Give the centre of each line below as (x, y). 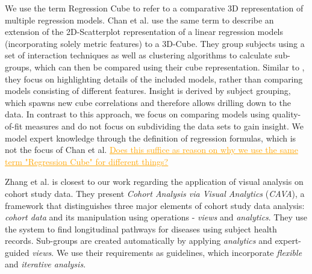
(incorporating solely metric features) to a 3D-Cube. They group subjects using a (155, 43)
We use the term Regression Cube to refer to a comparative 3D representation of (154, 8)
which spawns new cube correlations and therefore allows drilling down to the (148, 102)
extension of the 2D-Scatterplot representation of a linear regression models (144, 32)
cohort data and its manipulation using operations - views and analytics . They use (156, 217)
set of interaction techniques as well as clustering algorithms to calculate (139, 55)
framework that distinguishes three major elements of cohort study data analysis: (155, 205)
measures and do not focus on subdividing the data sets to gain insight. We (164, 126)
